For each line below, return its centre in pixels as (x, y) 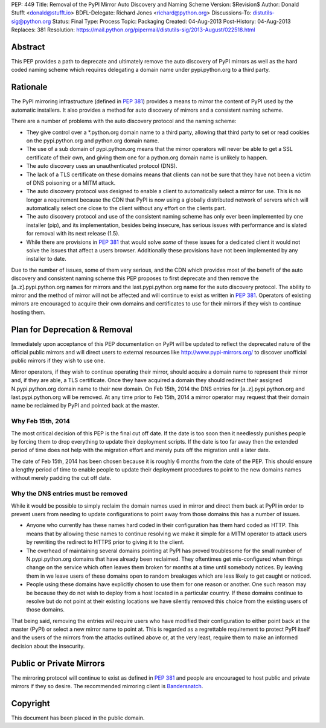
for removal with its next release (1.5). (73, 234)
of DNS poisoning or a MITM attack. (71, 183)
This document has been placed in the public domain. (78, 718)
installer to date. (46, 259)
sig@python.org (31, 21)
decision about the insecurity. (48, 646)
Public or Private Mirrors (58, 663)
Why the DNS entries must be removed (69, 494)
